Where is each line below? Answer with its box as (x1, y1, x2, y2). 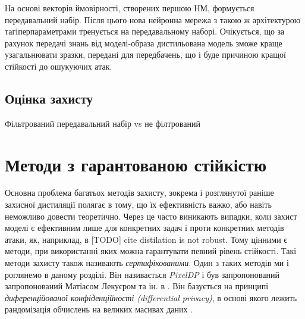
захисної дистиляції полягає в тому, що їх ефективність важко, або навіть (5, 198, 272, 211)
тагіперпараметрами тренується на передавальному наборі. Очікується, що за (5, 25, 285, 37)
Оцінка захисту (5, 89, 93, 107)
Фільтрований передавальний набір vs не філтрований (5, 117, 200, 129)
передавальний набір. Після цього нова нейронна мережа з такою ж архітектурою (5, 13, 301, 26)
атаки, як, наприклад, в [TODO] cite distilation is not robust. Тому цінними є (5, 233, 288, 245)
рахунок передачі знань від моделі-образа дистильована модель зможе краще (5, 36, 282, 49)
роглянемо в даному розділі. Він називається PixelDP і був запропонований (5, 268, 279, 280)
